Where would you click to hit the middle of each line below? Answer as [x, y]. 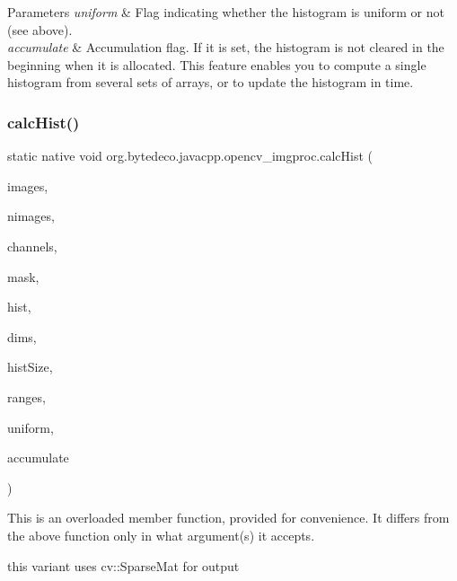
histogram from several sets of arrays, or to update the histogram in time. [211, 82]
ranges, [26, 396]
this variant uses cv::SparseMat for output [123, 565]
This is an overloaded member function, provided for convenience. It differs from [228, 518]
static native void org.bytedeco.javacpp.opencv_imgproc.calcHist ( [190, 156]
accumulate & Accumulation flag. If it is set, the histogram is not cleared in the [226, 47]
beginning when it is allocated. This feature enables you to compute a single [217, 64]
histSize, [30, 367]
